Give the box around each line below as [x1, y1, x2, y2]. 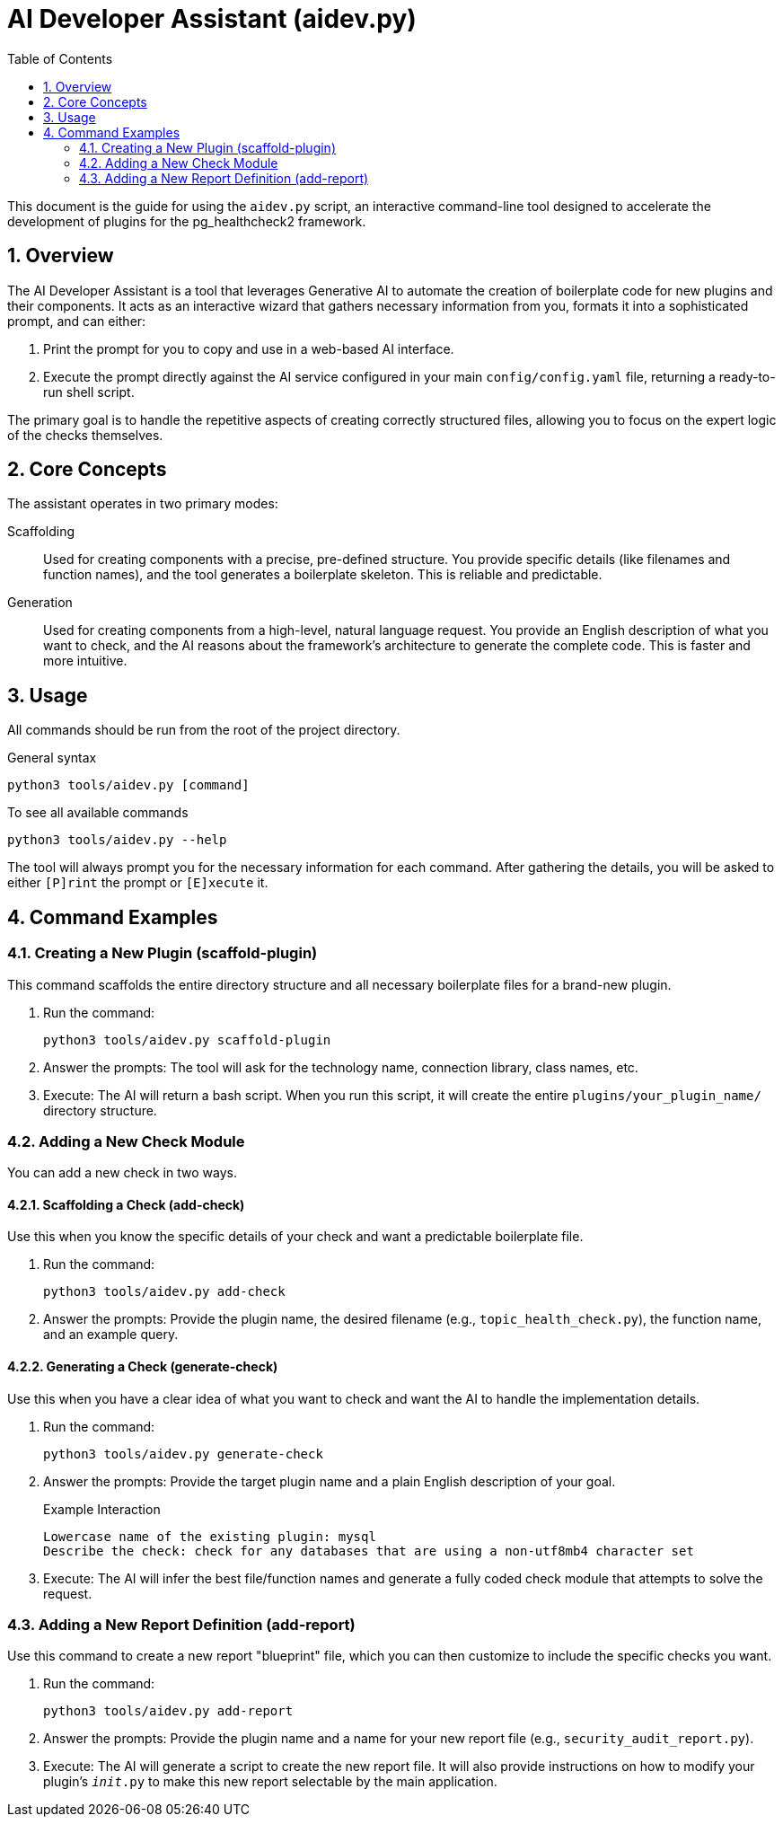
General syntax [7, 750, 97, 766]
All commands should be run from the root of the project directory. [7, 722, 400, 738]
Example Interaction [43, 1501, 161, 1517]
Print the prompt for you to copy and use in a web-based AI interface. [43, 340, 454, 357]
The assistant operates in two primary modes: [7, 496, 278, 512]
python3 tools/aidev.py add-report [43, 1704, 294, 1719]
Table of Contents [7, 50, 113, 66]
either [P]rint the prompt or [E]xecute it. [7, 875, 268, 891]
